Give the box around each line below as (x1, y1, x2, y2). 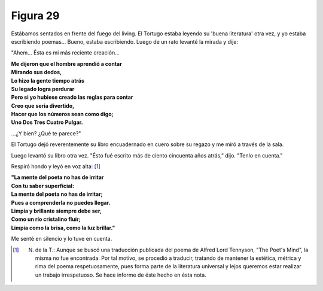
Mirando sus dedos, (11, 69, 62, 76)
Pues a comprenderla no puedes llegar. (11, 199, 111, 206)
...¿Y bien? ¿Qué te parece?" (11, 129, 81, 137)
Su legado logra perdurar (11, 85, 75, 92)
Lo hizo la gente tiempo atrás (11, 77, 85, 84)
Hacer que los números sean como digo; (11, 111, 114, 118)
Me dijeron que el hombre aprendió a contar (11, 60, 122, 67)
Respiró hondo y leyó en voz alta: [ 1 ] (11, 163, 101, 170)
